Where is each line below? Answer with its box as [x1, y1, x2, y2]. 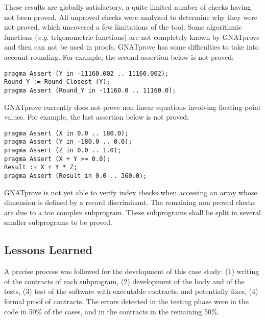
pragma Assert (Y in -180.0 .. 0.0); [4, 138, 132, 146]
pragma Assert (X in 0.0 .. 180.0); [4, 129, 129, 137]
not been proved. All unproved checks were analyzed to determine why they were [4, 11, 258, 22]
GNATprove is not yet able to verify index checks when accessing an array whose [4, 187, 257, 197]
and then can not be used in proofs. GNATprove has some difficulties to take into [4, 41, 259, 52]
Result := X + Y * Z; [4, 164, 78, 171]
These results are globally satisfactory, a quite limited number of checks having [4, 2, 251, 12]
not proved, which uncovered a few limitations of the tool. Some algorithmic [4, 21, 243, 32]
